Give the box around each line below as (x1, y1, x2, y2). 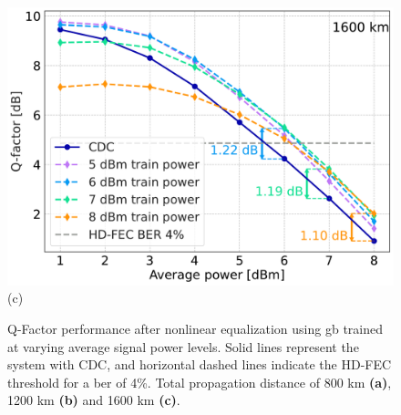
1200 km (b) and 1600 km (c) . (7, 390, 180, 410)
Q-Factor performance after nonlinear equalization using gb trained (7, 318, 384, 337)
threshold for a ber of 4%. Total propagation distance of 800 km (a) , (7, 372, 392, 391)
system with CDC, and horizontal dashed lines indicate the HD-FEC (7, 355, 392, 374)
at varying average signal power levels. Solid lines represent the (7, 337, 359, 356)
